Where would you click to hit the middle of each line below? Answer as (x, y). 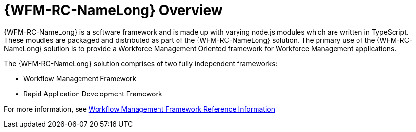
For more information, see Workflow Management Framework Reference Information (139, 109)
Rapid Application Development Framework (93, 94)
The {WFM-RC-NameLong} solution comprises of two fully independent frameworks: (141, 63)
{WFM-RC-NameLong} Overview (113, 10)
